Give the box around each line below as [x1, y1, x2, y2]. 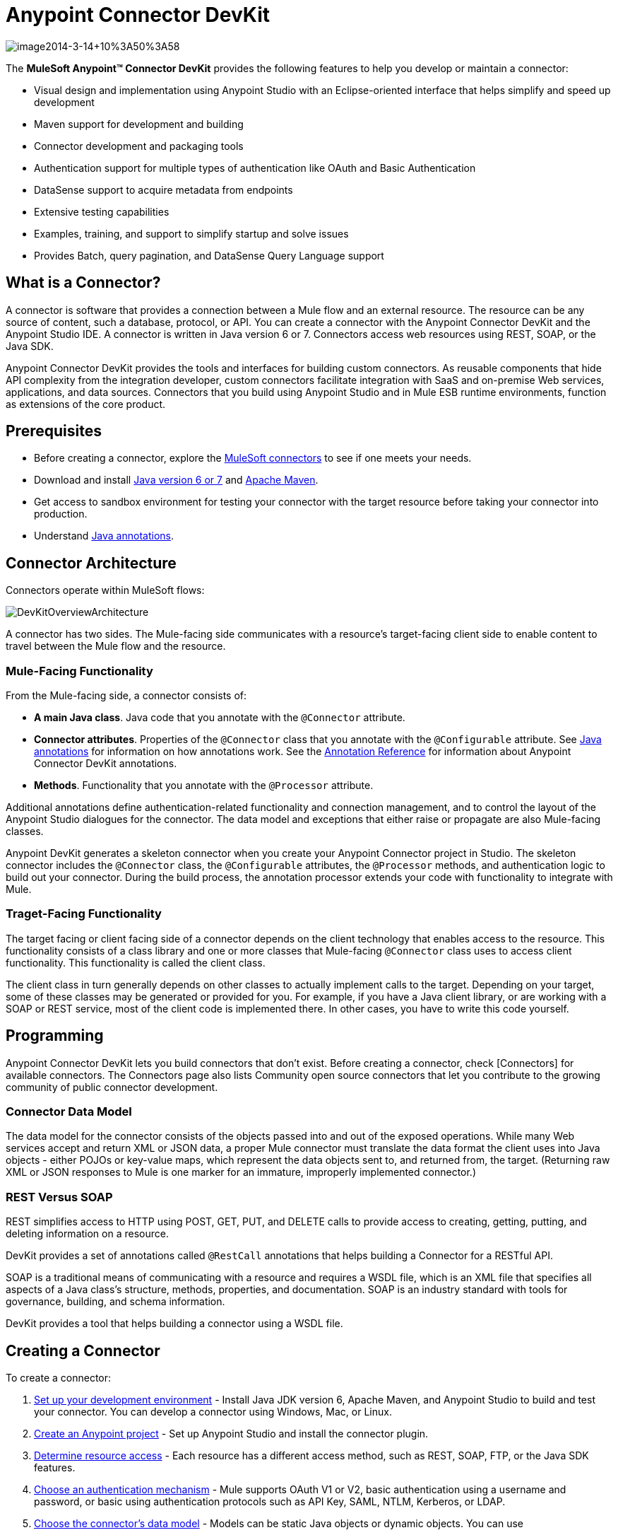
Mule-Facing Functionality [6, 663, 153, 678]
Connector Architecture [6, 554, 177, 572]
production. [34, 508, 88, 520]
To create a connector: [6, 1371, 112, 1384]
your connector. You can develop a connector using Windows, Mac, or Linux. [34, 1405, 392, 1418]
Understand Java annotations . [34, 530, 174, 542]
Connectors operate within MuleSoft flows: [6, 584, 205, 597]
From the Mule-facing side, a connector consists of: [6, 689, 247, 702]
